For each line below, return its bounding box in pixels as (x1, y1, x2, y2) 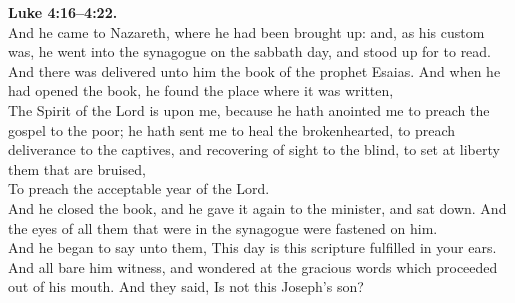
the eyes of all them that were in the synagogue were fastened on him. (8, 217, 438, 238)
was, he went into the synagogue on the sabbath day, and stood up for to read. (8, 41, 492, 62)
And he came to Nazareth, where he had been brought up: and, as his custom (8, 21, 485, 42)
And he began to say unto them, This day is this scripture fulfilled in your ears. (8, 237, 497, 258)
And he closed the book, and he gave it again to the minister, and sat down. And (8, 197, 507, 218)
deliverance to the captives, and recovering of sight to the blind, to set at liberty (8, 139, 500, 160)
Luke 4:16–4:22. (8, 2, 118, 22)
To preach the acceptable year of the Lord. (8, 178, 270, 199)
